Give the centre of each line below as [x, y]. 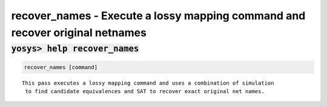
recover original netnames [79, 32]
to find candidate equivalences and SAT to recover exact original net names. [145, 91]
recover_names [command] [61, 67]
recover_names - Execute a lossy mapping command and [158, 16]
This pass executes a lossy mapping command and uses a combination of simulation [148, 83]
